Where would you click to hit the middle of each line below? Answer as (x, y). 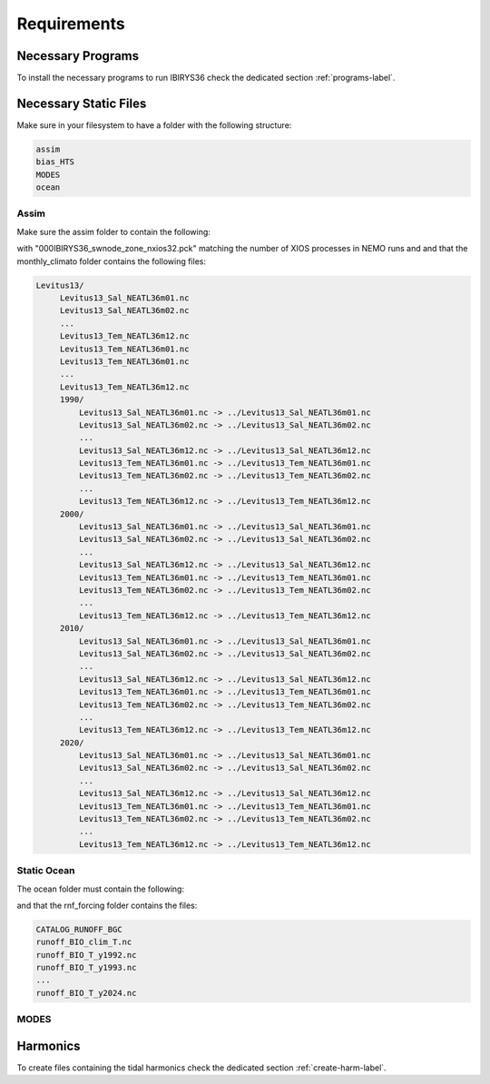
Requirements (71, 24)
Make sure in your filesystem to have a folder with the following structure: (154, 125)
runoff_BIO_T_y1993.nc (86, 968)
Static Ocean (46, 871)
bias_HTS (55, 162)
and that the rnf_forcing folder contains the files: (107, 905)
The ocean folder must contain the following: (101, 889)
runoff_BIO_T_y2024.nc (86, 993)
